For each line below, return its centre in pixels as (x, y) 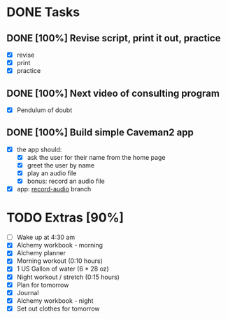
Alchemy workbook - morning (59, 245)
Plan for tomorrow (43, 285)
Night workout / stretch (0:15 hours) (68, 277)
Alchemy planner (41, 253)
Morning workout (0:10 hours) (59, 261)
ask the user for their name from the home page (96, 157)
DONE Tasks (43, 12)
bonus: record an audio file (66, 181)
